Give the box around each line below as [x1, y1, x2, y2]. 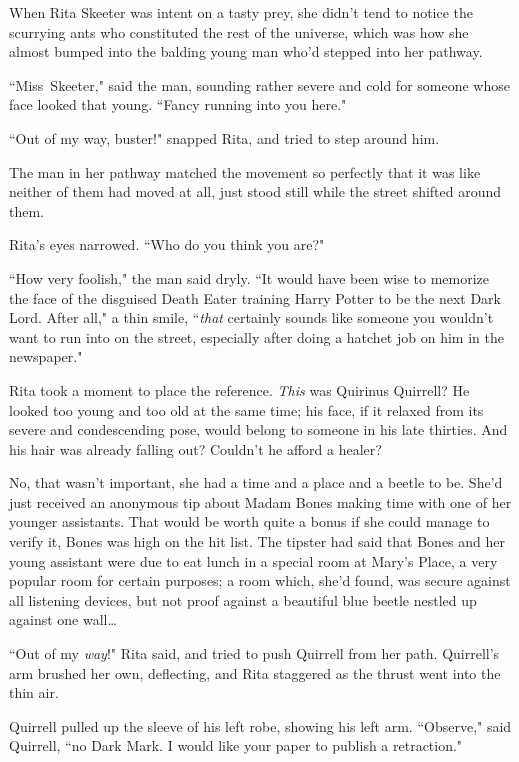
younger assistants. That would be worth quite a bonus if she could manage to [9, 511, 490, 532]
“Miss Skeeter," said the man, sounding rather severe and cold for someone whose [9, 74, 510, 95]
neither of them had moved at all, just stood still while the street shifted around [9, 181, 502, 202]
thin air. [9, 682, 59, 703]
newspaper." [9, 346, 83, 367]
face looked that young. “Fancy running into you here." [9, 94, 347, 115]
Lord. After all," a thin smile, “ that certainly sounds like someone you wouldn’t [9, 307, 494, 328]
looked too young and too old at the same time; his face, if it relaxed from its [9, 399, 484, 420]
